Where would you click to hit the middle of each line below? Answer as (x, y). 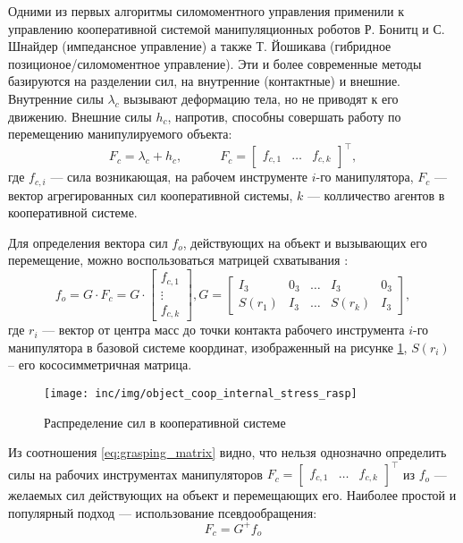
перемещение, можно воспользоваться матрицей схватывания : (178, 260)
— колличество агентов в (376, 195)
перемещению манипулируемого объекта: (120, 134)
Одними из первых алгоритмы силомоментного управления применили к (206, 11)
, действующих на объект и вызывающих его (305, 242)
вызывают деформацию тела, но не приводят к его (261, 98)
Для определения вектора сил (88, 242)
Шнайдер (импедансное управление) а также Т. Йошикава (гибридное (200, 46)
